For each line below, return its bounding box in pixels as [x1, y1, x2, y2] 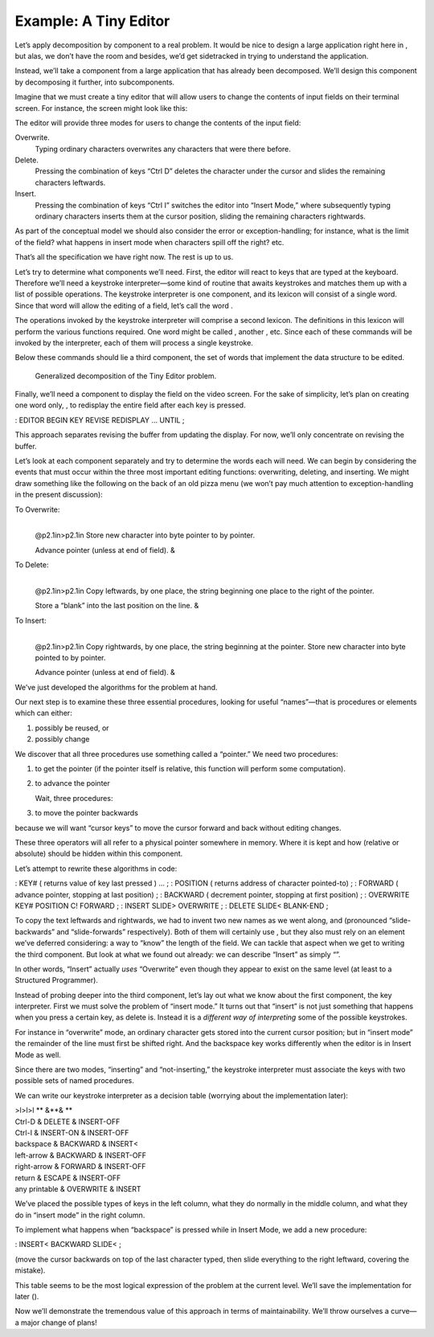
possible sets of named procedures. [14, 1076, 134, 1086]
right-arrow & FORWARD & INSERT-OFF [14, 1162, 146, 1171]
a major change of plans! [14, 1318, 98, 1327]
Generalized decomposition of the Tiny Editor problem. [35, 370, 217, 381]
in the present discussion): [14, 490, 104, 500]
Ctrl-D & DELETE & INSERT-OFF [14, 1117, 121, 1126]
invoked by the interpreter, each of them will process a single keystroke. [14, 337, 253, 347]
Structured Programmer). [14, 975, 98, 985]
